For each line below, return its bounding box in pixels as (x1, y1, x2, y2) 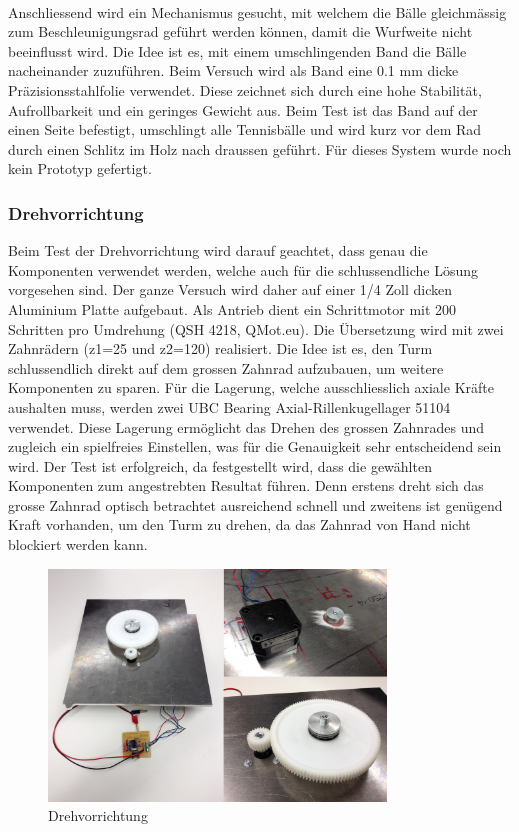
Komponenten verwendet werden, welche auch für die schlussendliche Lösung (8, 259, 478, 280)
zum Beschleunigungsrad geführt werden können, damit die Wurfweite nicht (8, 21, 473, 42)
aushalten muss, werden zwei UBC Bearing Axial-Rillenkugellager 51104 (8, 396, 451, 417)
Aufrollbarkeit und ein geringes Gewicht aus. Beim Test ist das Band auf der (8, 99, 478, 120)
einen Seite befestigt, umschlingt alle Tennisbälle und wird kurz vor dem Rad (8, 119, 482, 140)
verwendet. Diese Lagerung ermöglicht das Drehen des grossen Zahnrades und (8, 416, 485, 437)
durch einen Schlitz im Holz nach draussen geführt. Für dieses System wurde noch (8, 138, 512, 159)
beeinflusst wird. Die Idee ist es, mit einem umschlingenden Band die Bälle (8, 40, 467, 61)
